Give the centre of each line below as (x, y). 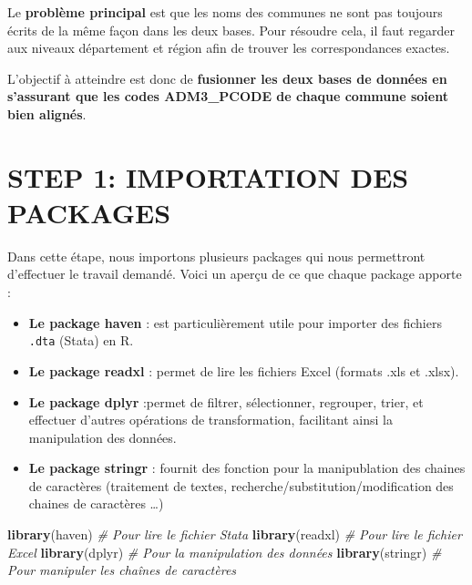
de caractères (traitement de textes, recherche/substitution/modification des (241, 485)
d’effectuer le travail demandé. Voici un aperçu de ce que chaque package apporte (235, 274)
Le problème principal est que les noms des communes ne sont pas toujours (225, 12)
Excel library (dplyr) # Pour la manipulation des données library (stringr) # (225, 552)
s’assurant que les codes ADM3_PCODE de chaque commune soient (228, 96)
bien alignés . (47, 113)
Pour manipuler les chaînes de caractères (122, 570)
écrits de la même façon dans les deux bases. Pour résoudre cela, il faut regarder (231, 30)
